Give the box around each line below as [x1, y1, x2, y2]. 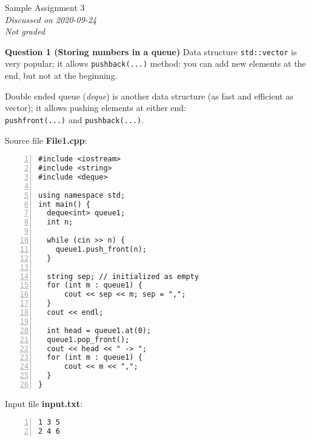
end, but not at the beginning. [5, 69, 118, 82]
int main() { [38, 200, 90, 209]
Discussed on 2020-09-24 [5, 13, 97, 25]
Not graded [5, 25, 45, 38]
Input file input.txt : [5, 397, 83, 409]
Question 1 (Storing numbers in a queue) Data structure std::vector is [5, 45, 297, 58]
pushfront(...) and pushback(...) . [5, 113, 144, 126]
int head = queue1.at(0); [47, 326, 152, 335]
